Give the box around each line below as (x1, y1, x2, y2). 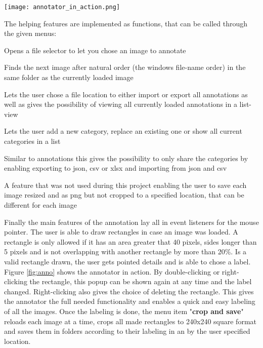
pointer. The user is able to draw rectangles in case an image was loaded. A (4, 226, 238, 237)
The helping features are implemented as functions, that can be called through (4, 18, 248, 28)
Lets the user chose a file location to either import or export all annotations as (4, 89, 248, 99)
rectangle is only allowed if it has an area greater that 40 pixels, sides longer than (4, 236, 257, 247)
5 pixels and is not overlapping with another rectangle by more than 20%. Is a (4, 246, 247, 257)
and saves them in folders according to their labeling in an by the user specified (4, 326, 250, 336)
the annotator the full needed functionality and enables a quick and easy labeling (4, 296, 255, 306)
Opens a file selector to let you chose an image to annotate (4, 45, 186, 55)
